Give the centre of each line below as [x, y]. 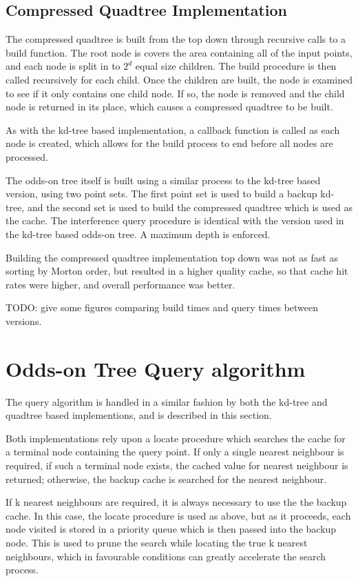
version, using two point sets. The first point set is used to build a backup [161, 194]
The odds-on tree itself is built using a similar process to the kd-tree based [163, 180]
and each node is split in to [63, 66]
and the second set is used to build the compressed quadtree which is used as [190, 207]
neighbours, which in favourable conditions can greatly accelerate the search [166, 556]
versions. [24, 321]
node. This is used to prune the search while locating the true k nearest [157, 542]
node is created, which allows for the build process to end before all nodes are [169, 143]
